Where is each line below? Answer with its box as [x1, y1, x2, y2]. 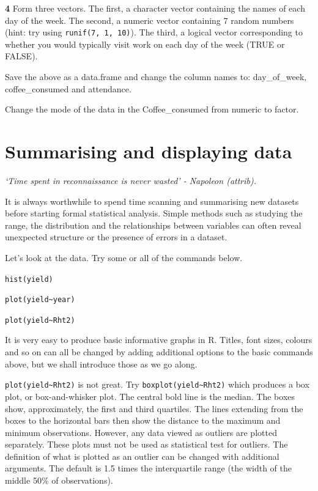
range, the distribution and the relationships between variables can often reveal [5, 218, 301, 231]
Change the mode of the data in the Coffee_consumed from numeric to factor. [5, 103, 299, 116]
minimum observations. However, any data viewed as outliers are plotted [5, 426, 277, 438]
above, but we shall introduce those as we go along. [5, 357, 198, 370]
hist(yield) [5, 275, 53, 284]
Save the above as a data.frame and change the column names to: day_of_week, [5, 70, 307, 83]
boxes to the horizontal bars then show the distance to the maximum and [5, 414, 281, 427]
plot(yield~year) [5, 295, 75, 305]
